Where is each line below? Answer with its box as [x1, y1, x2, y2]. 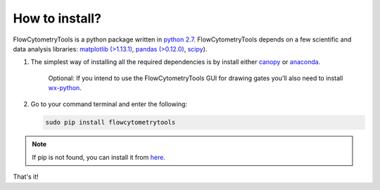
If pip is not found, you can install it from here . [32, 153, 165, 161]
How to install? [13, 11, 102, 26]
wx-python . [48, 84, 82, 92]
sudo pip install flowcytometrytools [45, 118, 176, 127]
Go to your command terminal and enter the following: [30, 99, 188, 108]
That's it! [13, 172, 39, 181]
